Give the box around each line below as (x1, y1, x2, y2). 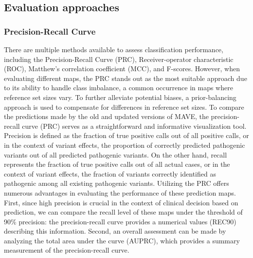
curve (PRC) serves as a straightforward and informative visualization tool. (22, 120, 247, 131)
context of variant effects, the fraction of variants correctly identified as (4, 168, 216, 179)
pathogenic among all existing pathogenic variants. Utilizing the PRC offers (4, 178, 229, 188)
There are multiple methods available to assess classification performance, (4, 44, 223, 54)
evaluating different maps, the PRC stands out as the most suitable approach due (4, 73, 247, 83)
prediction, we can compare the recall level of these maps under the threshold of (4, 207, 243, 217)
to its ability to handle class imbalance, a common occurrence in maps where (4, 82, 233, 93)
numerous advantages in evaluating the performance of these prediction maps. (4, 187, 236, 198)
